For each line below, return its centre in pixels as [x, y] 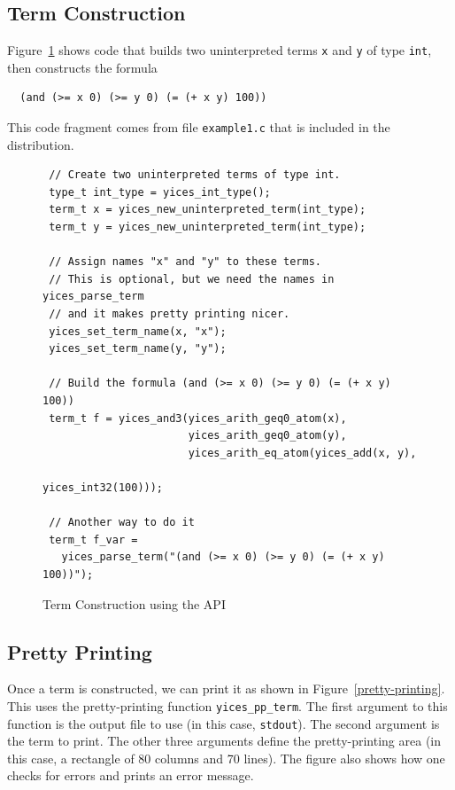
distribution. [41, 144]
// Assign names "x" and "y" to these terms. [185, 262]
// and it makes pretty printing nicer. [170, 314]
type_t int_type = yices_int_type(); [160, 192]
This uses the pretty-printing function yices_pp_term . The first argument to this [227, 705]
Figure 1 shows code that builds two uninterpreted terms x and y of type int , [220, 50]
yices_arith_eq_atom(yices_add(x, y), [302, 453]
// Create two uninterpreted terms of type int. [195, 175]
